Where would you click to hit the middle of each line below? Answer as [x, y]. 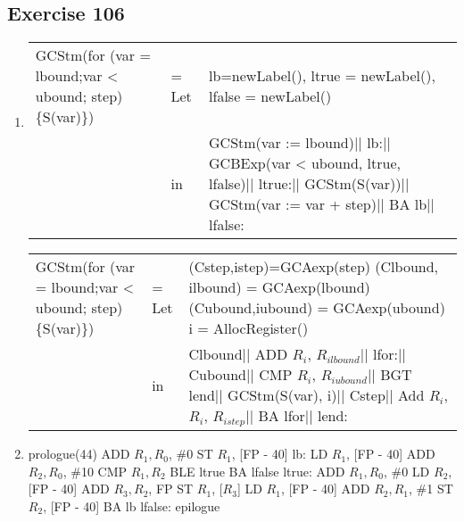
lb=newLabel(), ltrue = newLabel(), [322, 76]
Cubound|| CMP [240, 375]
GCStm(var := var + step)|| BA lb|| [322, 204]
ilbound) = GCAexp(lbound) [279, 287]
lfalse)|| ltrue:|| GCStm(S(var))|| [309, 184]
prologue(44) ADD [79, 454]
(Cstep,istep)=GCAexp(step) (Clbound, [314, 267]
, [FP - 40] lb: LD [280, 454]
